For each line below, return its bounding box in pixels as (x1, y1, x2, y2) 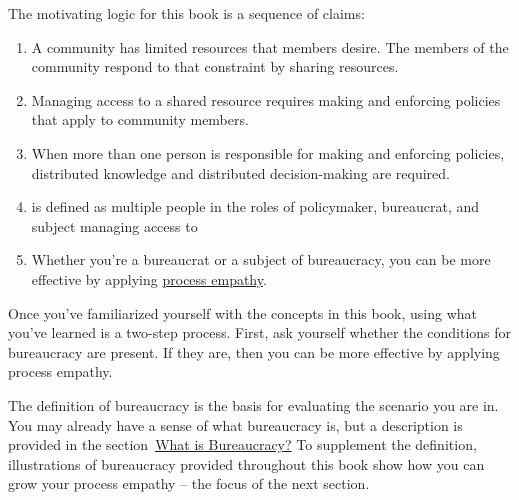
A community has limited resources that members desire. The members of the (31, 36, 509, 57)
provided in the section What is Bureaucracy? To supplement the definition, (8, 434, 477, 455)
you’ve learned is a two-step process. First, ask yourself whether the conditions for (8, 322, 512, 343)
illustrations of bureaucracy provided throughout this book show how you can (8, 453, 485, 474)
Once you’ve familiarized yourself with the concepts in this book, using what (8, 302, 478, 323)
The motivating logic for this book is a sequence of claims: (8, 3, 365, 23)
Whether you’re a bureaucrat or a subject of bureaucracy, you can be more (31, 249, 491, 270)
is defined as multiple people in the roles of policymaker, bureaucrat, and (31, 196, 480, 217)
